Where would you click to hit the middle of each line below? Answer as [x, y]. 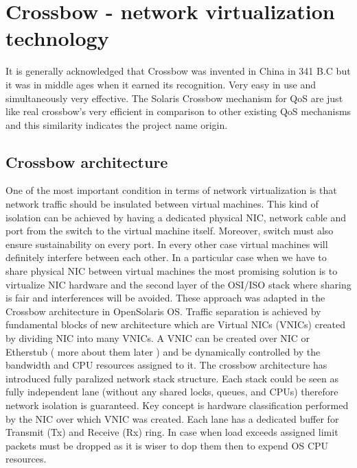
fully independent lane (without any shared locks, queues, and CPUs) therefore [172, 392]
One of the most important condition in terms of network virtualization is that [171, 190]
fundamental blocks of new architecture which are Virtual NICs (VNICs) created [176, 324]
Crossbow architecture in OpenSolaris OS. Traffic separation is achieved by [163, 311]
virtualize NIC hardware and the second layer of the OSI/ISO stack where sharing [178, 284]
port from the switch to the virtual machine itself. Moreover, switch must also [170, 231]
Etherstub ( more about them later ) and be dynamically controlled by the [163, 351]
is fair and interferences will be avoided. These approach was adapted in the [165, 298]
